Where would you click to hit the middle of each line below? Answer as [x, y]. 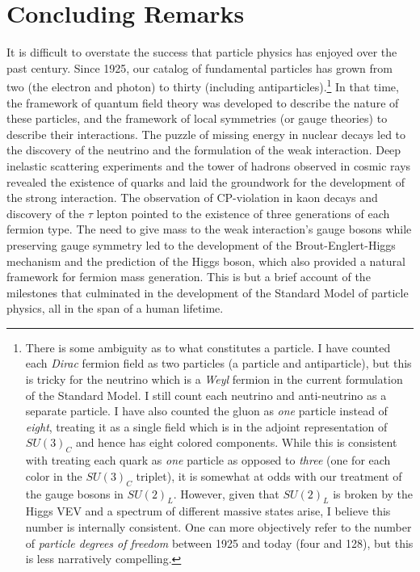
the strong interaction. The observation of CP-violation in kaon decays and [192, 198]
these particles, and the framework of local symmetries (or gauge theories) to [197, 118]
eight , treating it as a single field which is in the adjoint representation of [206, 426]
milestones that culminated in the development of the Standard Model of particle [208, 292]
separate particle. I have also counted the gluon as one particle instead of [206, 411]
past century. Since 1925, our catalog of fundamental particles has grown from [200, 67]
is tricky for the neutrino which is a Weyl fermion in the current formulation [214, 379]
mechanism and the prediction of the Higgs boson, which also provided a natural [206, 261]
